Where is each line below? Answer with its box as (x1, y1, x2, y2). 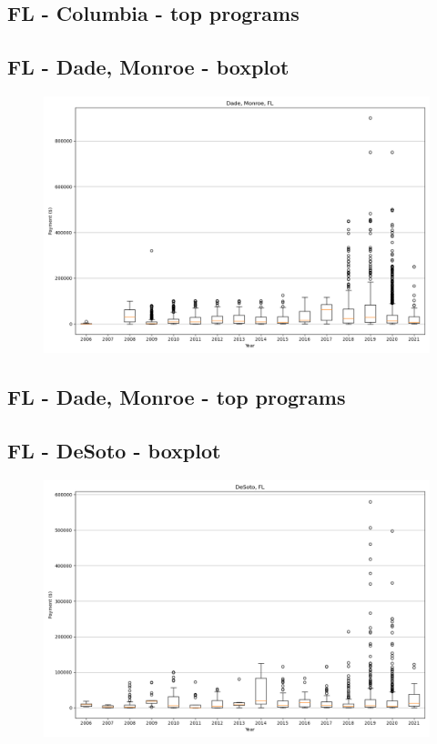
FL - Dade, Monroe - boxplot (7, 53, 290, 81)
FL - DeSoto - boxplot (7, 437, 221, 465)
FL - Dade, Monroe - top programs (7, 383, 346, 411)
